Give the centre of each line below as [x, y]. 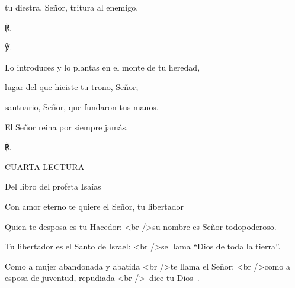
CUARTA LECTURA [45, 166]
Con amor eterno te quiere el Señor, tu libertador [94, 206]
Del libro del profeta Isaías [53, 186]
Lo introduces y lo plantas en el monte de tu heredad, [102, 67]
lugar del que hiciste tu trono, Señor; [72, 87]
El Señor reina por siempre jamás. [67, 127]
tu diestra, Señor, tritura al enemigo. [72, 7]
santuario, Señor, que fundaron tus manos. [82, 106]
